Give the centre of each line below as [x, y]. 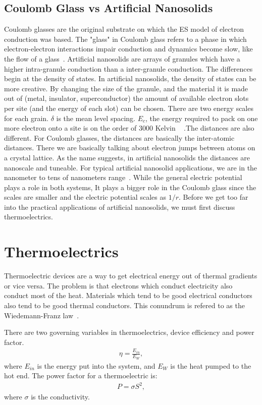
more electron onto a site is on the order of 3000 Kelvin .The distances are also [129, 128]
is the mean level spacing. [96, 118]
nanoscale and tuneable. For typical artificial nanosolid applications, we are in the [131, 167]
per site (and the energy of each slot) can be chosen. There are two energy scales [129, 108]
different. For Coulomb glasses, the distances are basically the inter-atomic [119, 137]
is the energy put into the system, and [96, 365]
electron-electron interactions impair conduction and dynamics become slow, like [128, 49]
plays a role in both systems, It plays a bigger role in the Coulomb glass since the [130, 187]
